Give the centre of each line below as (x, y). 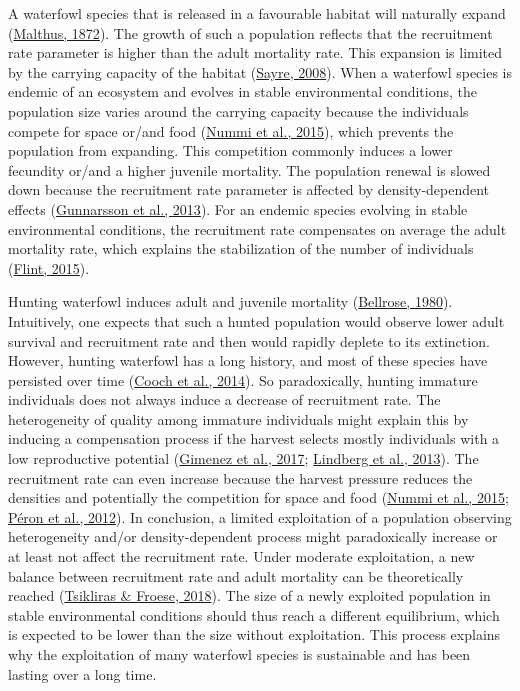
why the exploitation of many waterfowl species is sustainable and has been (239, 654)
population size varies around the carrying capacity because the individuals (238, 110)
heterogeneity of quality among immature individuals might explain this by (238, 418)
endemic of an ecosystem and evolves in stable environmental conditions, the (242, 91)
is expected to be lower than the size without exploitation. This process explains (254, 634)
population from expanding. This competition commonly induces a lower (230, 150)
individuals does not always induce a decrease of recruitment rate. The (224, 399)
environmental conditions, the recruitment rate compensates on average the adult (257, 228)
